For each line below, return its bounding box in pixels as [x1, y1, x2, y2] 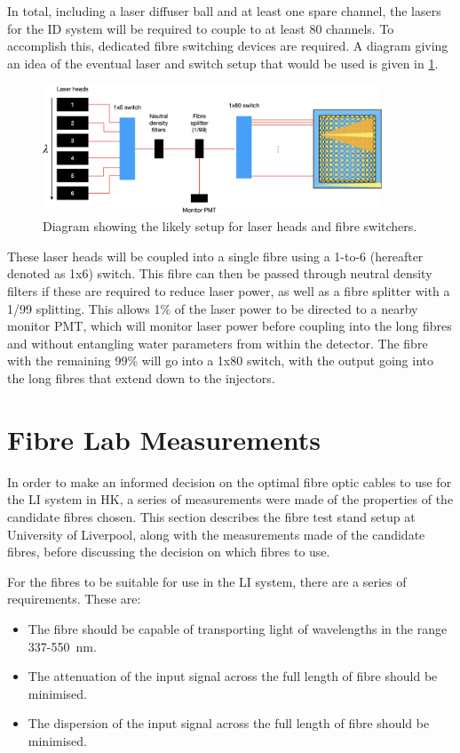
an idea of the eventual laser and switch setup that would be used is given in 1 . [7, 53, 439, 72]
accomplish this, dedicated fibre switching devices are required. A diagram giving [7, 36, 448, 55]
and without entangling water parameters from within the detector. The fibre [7, 333, 428, 352]
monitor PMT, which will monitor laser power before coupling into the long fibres [7, 316, 452, 335]
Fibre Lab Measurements [7, 421, 321, 457]
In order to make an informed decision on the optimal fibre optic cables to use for [7, 472, 452, 491]
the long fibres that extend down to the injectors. [7, 369, 275, 388]
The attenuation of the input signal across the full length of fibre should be [28, 667, 438, 685]
